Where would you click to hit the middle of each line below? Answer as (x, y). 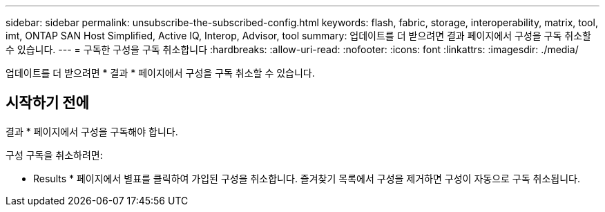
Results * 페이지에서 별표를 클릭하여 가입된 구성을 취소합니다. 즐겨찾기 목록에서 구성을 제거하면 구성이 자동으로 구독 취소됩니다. (307, 178)
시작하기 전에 (47, 103)
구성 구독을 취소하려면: (54, 155)
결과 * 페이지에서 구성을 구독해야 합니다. (92, 131)
